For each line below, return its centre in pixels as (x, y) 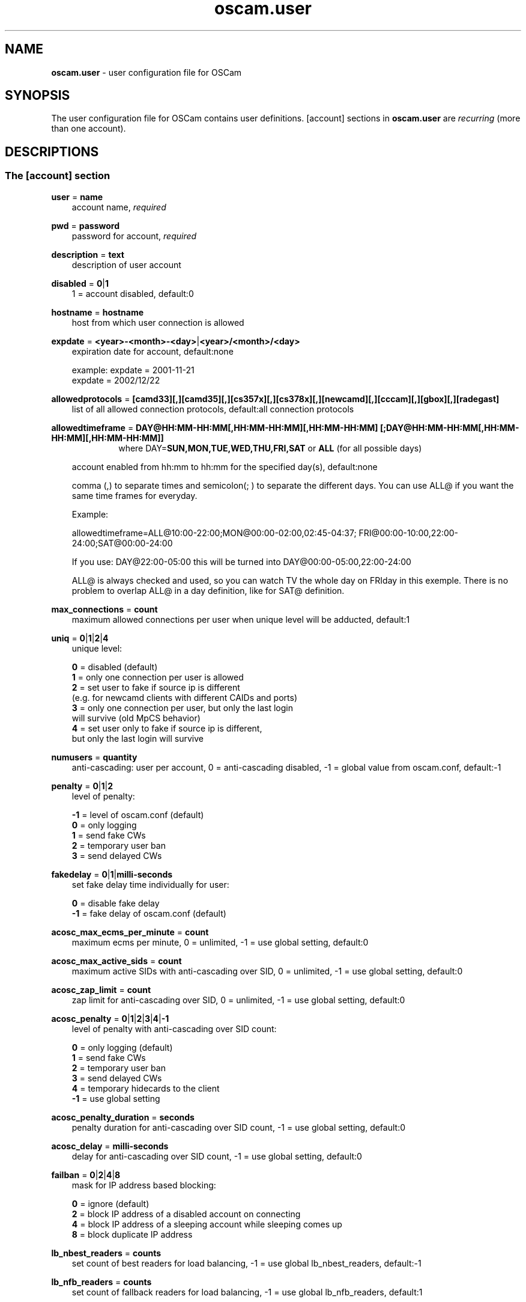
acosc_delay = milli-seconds (110, 1146)
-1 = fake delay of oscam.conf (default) (149, 913)
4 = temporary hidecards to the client (146, 1088)
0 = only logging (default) (122, 1047)
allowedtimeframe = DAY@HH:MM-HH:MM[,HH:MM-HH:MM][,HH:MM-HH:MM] (215, 427)
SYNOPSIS (38, 96)
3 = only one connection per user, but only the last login (182, 708)
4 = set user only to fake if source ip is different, (167, 728)
